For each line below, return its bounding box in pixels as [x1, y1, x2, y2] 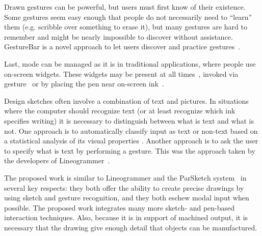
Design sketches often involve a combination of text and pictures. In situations [4, 95, 249, 106]
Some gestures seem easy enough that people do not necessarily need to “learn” [4, 11, 252, 22]
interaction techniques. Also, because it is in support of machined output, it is [4, 212, 248, 223]
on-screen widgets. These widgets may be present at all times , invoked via [4, 68, 239, 79]
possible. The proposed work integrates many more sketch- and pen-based [4, 202, 235, 213]
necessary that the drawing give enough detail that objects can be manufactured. [4, 222, 257, 232]
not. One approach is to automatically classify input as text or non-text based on [4, 125, 258, 136]
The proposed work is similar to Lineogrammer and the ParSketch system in [4, 172, 247, 183]
